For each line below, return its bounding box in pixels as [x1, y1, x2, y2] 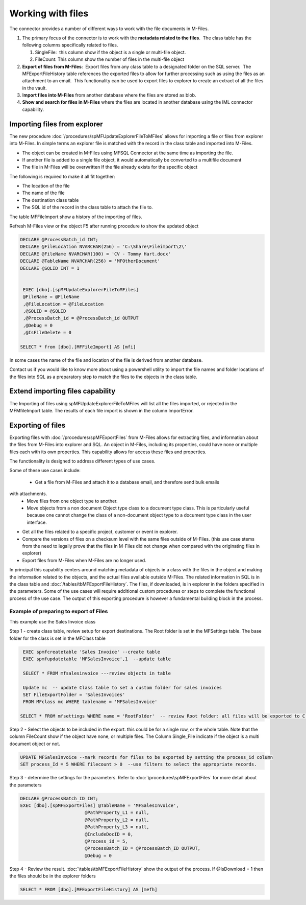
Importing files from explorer [9, 120, 103, 128]
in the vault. [22, 85, 47, 91]
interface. [27, 519, 47, 525]
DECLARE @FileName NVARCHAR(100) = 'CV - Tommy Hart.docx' [20, 251, 171, 257]
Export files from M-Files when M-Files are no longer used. [22, 557, 146, 563]
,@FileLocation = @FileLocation [23, 301, 104, 307]
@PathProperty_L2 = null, [84, 817, 150, 823]
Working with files [9, 8, 89, 19]
